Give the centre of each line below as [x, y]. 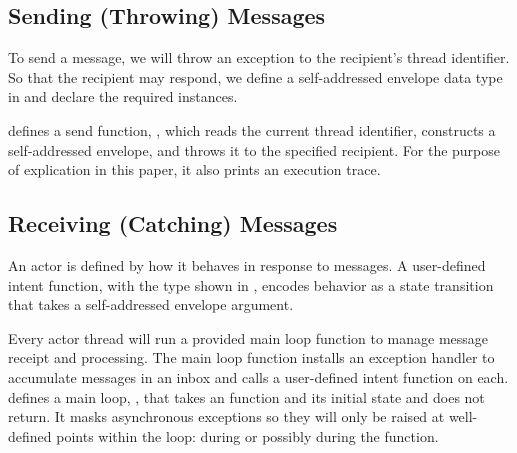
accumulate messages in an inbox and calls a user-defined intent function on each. [258, 376]
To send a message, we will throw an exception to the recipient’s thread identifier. [259, 57]
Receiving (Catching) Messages [173, 223]
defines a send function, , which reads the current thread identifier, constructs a [252, 129]
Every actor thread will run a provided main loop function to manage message [248, 337]
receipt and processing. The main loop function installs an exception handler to [251, 357]
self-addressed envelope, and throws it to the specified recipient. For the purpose [254, 149]
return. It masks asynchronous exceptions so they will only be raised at [226, 416]
